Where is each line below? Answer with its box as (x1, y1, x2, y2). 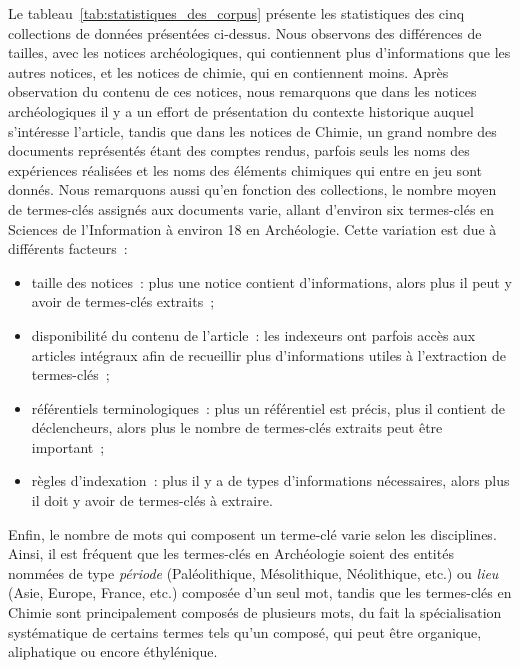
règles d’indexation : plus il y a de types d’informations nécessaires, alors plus (31, 470, 510, 491)
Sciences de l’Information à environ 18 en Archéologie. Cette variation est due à (8, 218, 497, 239)
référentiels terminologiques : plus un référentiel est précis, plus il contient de (31, 397, 505, 418)
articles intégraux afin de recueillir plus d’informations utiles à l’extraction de (31, 344, 507, 365)
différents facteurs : (8, 238, 128, 259)
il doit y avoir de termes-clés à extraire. (31, 490, 273, 511)
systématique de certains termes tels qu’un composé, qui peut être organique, (8, 621, 482, 642)
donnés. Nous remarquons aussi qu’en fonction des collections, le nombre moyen (8, 179, 497, 200)
